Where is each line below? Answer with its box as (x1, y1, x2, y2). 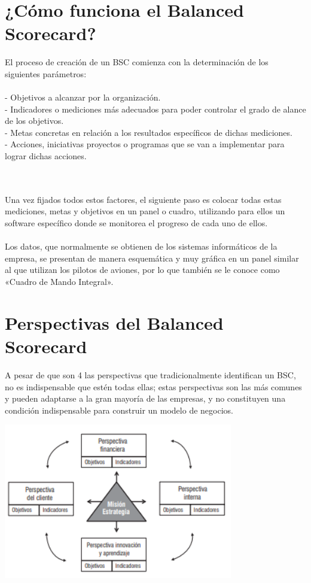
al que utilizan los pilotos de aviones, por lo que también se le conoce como (5, 263, 280, 276)
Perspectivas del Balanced (5, 310, 224, 335)
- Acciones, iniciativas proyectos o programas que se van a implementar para (5, 138, 285, 150)
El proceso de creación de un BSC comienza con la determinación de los (5, 56, 269, 68)
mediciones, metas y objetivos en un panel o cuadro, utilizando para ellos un (5, 205, 285, 217)
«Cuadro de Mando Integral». (5, 275, 114, 287)
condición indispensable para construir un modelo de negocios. (5, 403, 233, 416)
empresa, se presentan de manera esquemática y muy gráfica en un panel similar (5, 251, 299, 264)
